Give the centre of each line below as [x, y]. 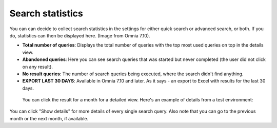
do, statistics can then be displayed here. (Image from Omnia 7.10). [80, 35]
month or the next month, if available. [49, 118]
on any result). [38, 67]
